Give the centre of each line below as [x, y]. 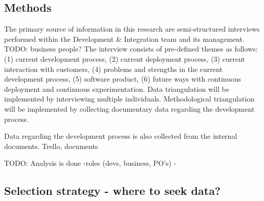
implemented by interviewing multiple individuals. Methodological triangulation [129, 99]
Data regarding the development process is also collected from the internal [121, 136]
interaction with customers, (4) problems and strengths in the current [113, 69]
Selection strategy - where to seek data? [113, 191]
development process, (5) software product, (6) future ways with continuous [123, 79]
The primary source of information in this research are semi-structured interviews [132, 29]
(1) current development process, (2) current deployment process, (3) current [125, 58]
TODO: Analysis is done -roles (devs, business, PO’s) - [90, 163]
